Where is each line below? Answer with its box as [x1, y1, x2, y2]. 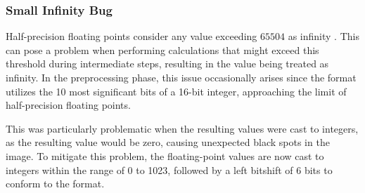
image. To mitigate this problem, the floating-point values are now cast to [6, 148, 324, 163]
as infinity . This [288, 29, 359, 44]
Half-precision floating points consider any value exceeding [6, 29, 257, 44]
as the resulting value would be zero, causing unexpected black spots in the [6, 135, 330, 149]
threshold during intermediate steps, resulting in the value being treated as [6, 56, 329, 71]
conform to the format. [6, 176, 105, 191]
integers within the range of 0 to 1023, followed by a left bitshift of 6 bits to [6, 162, 333, 177]
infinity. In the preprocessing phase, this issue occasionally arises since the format [6, 70, 357, 84]
